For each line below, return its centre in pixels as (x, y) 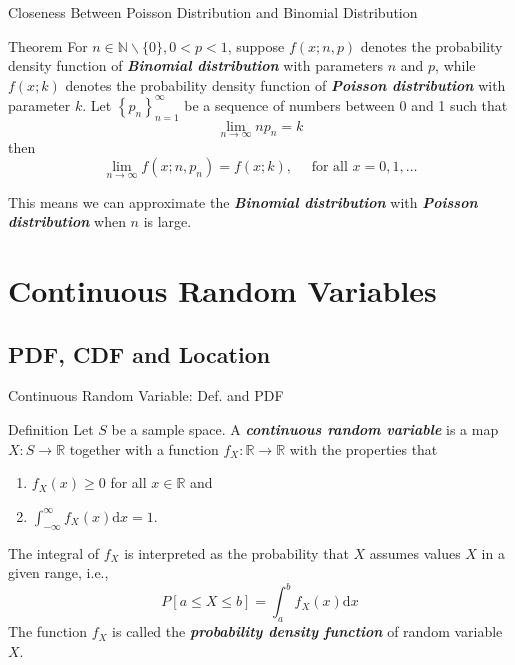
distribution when (67, 221)
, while (455, 65)
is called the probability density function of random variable (307, 631)
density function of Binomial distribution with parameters (196, 65)
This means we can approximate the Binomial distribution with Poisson (243, 201)
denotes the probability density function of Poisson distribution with (285, 84)
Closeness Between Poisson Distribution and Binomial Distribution (213, 12)
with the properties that (363, 448)
